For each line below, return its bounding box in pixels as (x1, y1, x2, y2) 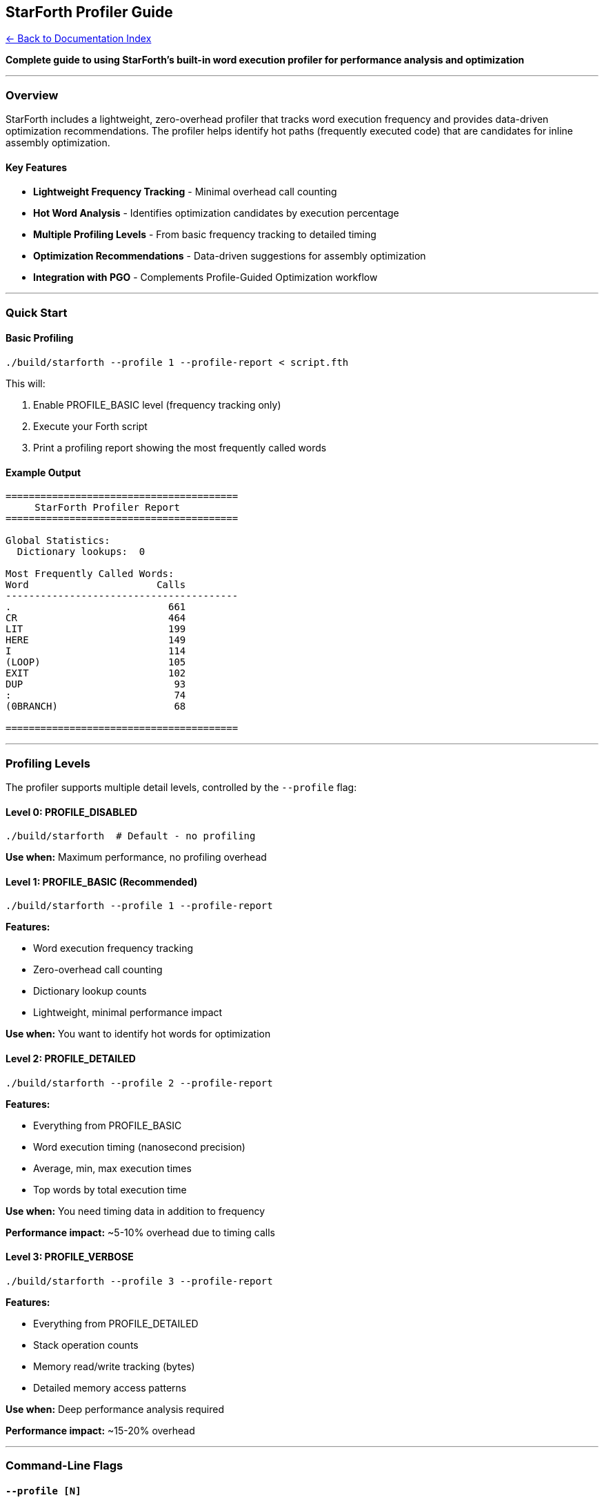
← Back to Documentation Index (6, 32, 152, 45)
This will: (6, 377, 46, 389)
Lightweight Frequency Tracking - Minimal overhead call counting (33, 186, 337, 198)
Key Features (6, 161, 68, 173)
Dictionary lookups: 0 (17, 546, 145, 558)
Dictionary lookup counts (33, 985, 147, 997)
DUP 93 (6, 679, 186, 690)
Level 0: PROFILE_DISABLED (6, 806, 138, 818)
